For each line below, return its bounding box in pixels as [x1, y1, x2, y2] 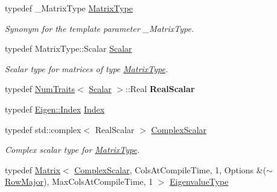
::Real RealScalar [126, 82, 195, 95]
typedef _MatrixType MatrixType [5, 2, 133, 14]
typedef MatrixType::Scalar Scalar [5, 42, 132, 55]
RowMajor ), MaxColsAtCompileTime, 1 [5, 175, 153, 188]
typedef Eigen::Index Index [5, 102, 105, 115]
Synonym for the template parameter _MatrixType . [5, 22, 194, 34]
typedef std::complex [5, 123, 81, 135]
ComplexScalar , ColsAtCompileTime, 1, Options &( [74, 163, 267, 176]
